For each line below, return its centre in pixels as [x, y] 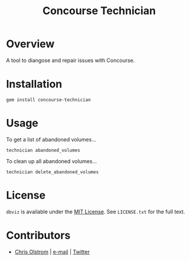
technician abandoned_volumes [43, 150]
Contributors [38, 235]
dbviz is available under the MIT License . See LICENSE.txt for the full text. [96, 212]
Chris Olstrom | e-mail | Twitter [52, 252]
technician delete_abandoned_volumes [53, 172]
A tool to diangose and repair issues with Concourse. [71, 60]
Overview [30, 44]
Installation [34, 84]
